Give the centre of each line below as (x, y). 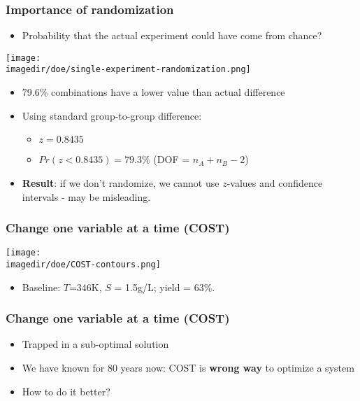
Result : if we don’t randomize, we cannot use (121, 182)
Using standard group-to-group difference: (112, 115)
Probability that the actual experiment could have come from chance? (172, 35)
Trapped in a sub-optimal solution (95, 344)
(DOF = (172, 159)
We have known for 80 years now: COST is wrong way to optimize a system (188, 368)
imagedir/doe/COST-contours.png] (83, 264)
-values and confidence (275, 182)
